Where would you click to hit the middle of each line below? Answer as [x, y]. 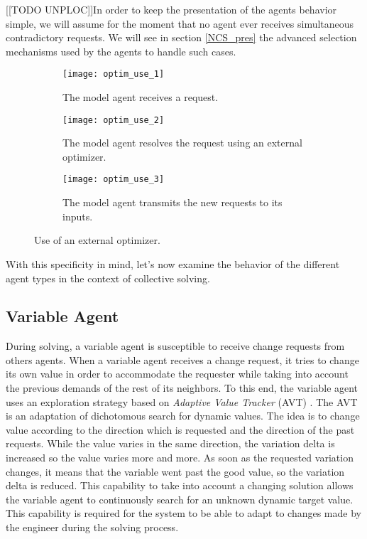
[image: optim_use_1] [114, 74]
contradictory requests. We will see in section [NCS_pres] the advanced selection [181, 37]
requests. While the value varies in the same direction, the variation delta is [170, 443]
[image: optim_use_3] [114, 180]
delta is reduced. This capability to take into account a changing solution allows [180, 485]
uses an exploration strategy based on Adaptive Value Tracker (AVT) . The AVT [182, 401]
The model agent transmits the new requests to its [172, 202]
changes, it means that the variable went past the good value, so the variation [175, 471]
